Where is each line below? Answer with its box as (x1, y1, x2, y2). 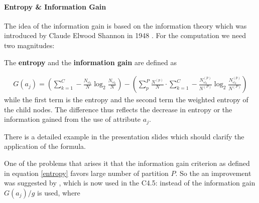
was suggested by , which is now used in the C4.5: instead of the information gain (4, 177, 255, 188)
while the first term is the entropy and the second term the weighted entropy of (4, 94, 248, 105)
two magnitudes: (4, 40, 55, 50)
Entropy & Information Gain (4, 1, 106, 12)
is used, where (37, 187, 80, 197)
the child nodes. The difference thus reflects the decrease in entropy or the (4, 104, 232, 114)
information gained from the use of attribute (4, 114, 141, 124)
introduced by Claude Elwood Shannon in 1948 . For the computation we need (4, 30, 246, 41)
